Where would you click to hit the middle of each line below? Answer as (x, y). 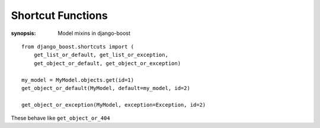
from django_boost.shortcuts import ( (78, 47)
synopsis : (23, 33)
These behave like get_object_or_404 (60, 118)
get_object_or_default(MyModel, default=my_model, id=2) (106, 88)
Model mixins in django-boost (94, 33)
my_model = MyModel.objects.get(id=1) (78, 80)
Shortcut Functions (59, 15)
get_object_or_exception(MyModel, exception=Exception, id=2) (114, 105)
